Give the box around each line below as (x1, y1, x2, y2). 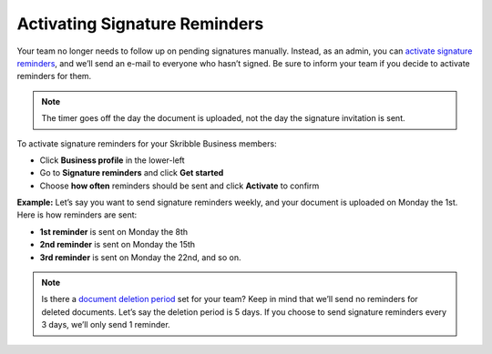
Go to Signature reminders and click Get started (39, 167, 224, 178)
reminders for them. (16, 71, 92, 82)
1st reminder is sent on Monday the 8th (39, 226, 189, 237)
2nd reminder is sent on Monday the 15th (39, 239, 196, 250)
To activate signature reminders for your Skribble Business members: (16, 137, 277, 149)
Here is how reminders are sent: (16, 209, 138, 220)
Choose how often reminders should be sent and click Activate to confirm (39, 180, 320, 191)
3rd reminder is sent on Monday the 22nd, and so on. (39, 251, 241, 263)
